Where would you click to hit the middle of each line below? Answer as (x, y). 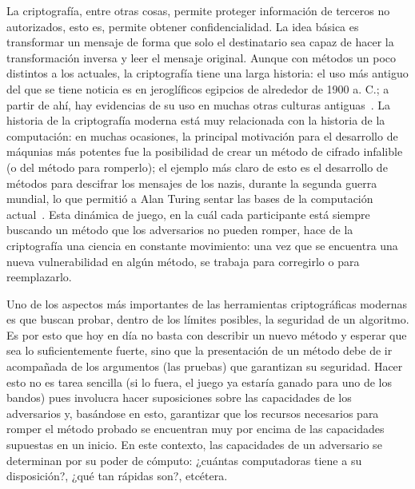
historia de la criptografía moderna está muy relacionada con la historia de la (196, 120)
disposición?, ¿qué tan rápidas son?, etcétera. (117, 476)
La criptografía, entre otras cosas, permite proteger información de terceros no (198, 10)
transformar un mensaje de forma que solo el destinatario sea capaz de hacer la (200, 42)
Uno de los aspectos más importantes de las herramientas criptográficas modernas (207, 303)
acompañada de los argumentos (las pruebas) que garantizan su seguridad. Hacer (205, 366)
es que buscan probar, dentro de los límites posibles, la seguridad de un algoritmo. (208, 319)
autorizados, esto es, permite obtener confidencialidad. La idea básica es (183, 26)
